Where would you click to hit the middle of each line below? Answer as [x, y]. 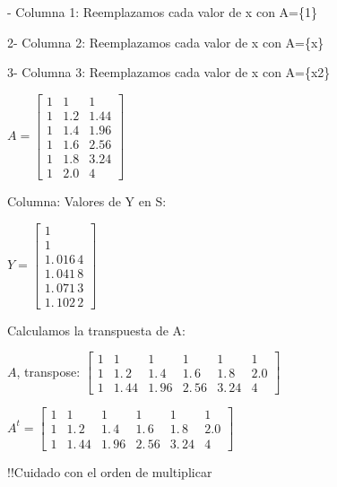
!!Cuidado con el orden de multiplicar [110, 471]
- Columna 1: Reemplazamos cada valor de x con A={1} [162, 12]
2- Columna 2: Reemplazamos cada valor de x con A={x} [166, 42]
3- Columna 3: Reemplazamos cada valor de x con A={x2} [169, 72]
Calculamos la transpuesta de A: [96, 330]
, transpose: [48, 371]
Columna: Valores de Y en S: [87, 200]
